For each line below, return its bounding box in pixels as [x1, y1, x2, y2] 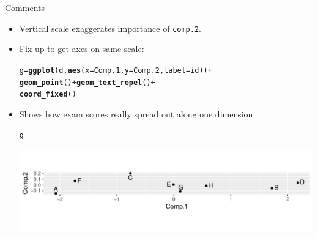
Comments [5, 1, 45, 13]
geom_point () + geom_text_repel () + [19, 78, 155, 87]
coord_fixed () [19, 90, 76, 99]
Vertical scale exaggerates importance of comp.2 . [19, 21, 201, 34]
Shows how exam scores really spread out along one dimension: [19, 107, 256, 120]
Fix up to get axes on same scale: [19, 42, 144, 55]
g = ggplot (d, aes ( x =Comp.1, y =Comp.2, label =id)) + [19, 65, 212, 75]
